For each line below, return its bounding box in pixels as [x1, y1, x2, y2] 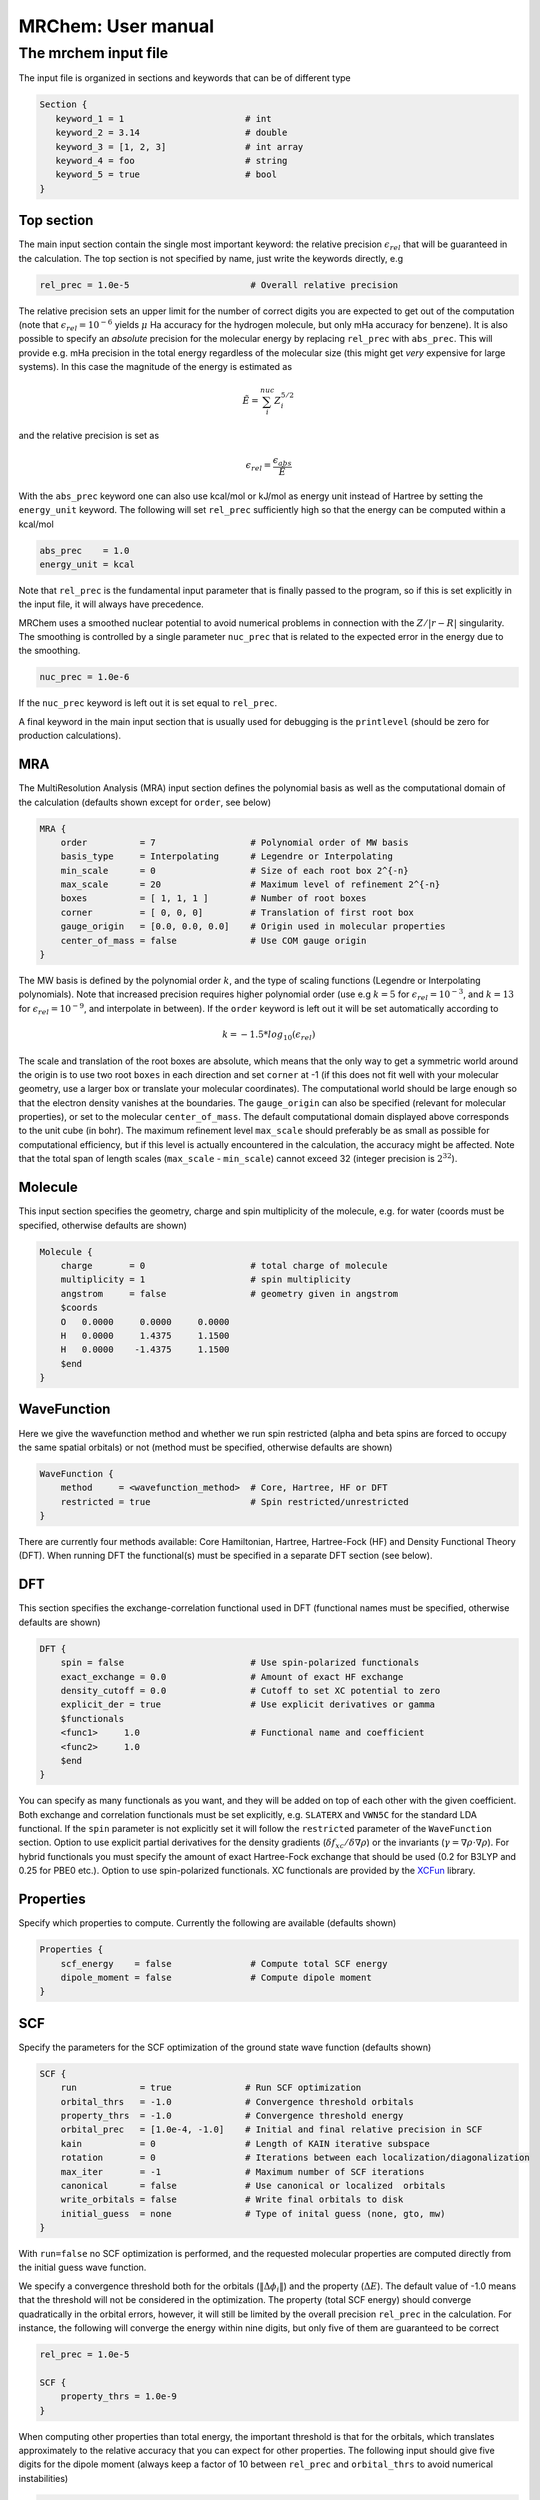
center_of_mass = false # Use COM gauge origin [60, 935, 367, 946]
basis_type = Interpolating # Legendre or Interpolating [60, 851, 394, 862]
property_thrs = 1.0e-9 [60, 2391, 177, 2402]
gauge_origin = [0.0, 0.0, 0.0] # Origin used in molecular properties [60, 921, 446, 932]
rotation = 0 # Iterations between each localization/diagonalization [60, 2152, 530, 2164]
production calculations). [18, 730, 122, 742]
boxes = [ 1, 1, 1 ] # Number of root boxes [60, 893, 367, 904]
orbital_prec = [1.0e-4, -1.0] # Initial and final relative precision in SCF [60, 2124, 483, 2135]
